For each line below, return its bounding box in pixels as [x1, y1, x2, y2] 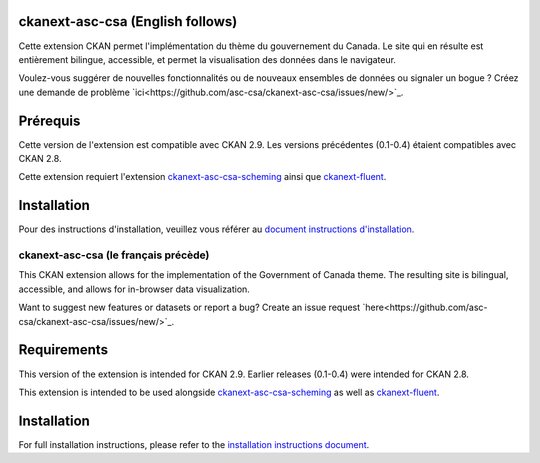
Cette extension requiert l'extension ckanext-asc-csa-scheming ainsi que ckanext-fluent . [18, 171, 387, 183]
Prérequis [18, 112, 81, 129]
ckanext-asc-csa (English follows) [18, 13, 238, 30]
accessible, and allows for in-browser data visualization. [18, 283, 250, 295]
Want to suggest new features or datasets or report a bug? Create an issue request [18, 301, 361, 314]
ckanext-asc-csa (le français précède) [18, 248, 210, 262]
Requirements [18, 341, 109, 359]
